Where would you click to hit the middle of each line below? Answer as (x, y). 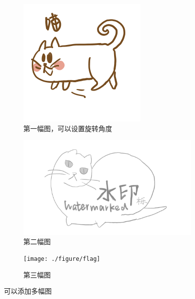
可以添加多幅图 (28, 291)
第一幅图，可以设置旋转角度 (68, 128)
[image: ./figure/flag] (62, 259)
